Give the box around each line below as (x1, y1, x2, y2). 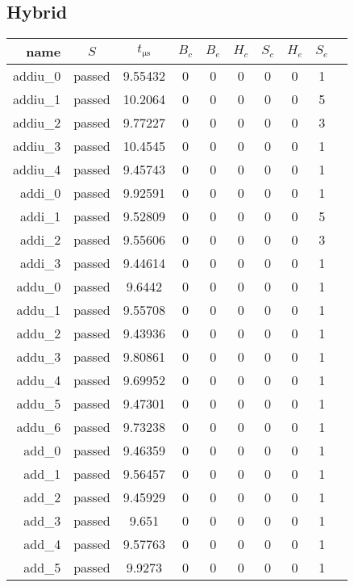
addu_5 (16, 394, 61, 413)
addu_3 (16, 347, 61, 367)
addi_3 (19, 254, 61, 273)
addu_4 (16, 371, 61, 390)
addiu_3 (13, 136, 61, 156)
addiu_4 (13, 160, 61, 179)
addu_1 (16, 300, 61, 320)
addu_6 (16, 417, 61, 437)
